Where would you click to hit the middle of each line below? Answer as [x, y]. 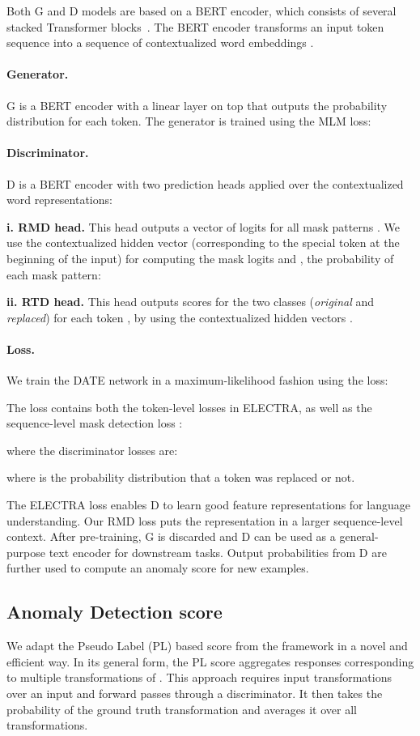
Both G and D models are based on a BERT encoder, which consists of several [202, 11]
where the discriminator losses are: [92, 450]
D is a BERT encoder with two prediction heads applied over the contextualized [205, 183]
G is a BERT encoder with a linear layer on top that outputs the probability [197, 105]
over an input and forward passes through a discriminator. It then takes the [195, 693]
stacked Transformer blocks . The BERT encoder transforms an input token [195, 26]
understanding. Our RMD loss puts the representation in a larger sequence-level [205, 520]
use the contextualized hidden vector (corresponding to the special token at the [203, 242]
